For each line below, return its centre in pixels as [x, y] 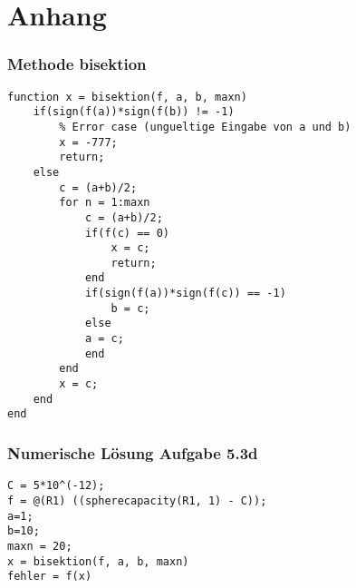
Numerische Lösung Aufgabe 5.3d [133, 452]
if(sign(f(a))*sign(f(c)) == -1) [185, 294]
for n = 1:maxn [105, 203]
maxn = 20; [40, 546]
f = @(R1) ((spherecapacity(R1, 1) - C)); [137, 500]
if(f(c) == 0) [127, 233]
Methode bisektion [77, 64]
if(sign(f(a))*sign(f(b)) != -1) [134, 112]
